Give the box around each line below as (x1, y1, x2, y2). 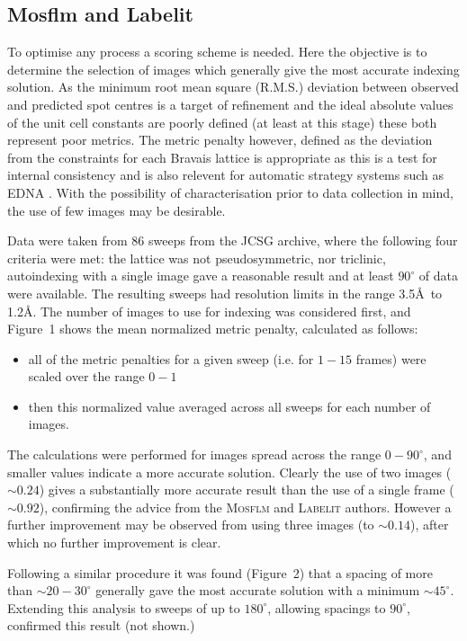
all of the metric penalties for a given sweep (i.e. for (28, 349, 314, 368)
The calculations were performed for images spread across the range (7, 445, 382, 464)
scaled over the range (28, 367, 145, 386)
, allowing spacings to (267, 598, 386, 617)
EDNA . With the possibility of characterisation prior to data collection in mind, (7, 183, 454, 201)
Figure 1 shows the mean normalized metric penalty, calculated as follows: (7, 319, 418, 338)
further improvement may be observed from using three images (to (7, 515, 374, 534)
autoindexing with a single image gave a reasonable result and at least (7, 266, 394, 285)
